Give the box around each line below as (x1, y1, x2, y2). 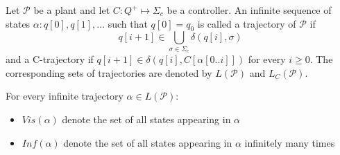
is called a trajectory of (197, 16, 296, 30)
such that (108, 16, 148, 30)
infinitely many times (244, 135, 335, 149)
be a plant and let (33, 3, 110, 17)
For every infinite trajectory (6, 89, 124, 103)
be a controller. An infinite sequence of (167, 3, 332, 17)
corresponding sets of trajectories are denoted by (6, 65, 212, 80)
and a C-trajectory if (6, 52, 94, 66)
